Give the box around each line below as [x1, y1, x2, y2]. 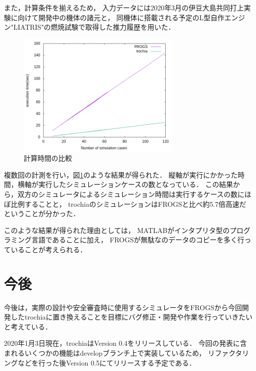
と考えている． [4, 321, 52, 331]
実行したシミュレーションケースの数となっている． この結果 [38, 179, 233, 189]
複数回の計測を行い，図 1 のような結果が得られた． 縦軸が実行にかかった [4, 169, 238, 180]
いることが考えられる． [10, 244, 87, 254]
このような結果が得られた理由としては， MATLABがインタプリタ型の [4, 225, 230, 235]
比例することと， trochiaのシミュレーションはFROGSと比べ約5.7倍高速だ [10, 198, 246, 209]
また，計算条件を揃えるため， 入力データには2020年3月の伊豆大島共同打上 [4, 2, 244, 12]
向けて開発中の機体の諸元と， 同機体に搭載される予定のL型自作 [17, 12, 224, 22]
